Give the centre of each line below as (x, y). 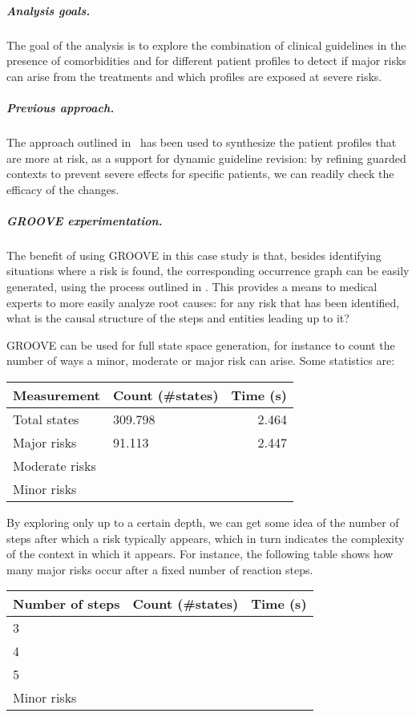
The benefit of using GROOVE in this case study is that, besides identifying (194, 255)
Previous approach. (61, 107)
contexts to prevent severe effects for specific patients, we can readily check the (200, 174)
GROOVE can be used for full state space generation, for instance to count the (201, 344)
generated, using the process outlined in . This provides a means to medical (192, 287)
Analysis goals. (48, 10)
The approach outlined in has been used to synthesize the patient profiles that (202, 142)
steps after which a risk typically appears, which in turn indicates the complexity (206, 538)
